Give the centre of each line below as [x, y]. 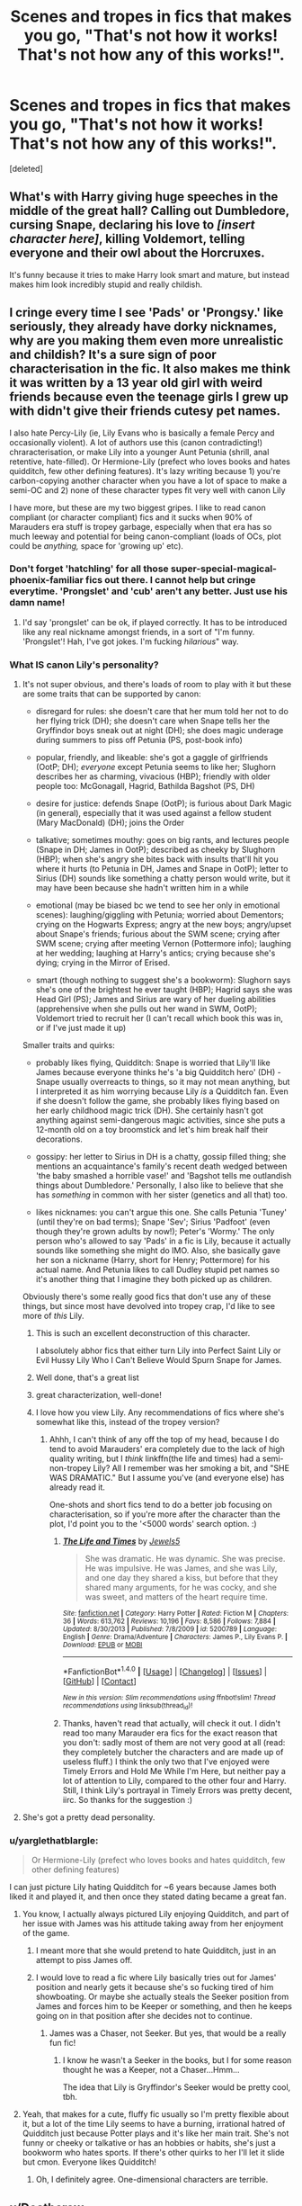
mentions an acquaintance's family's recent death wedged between [161, 1166]
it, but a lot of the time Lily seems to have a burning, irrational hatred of [154, 2124]
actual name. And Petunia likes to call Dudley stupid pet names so [158, 1269]
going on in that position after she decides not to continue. [144, 2016]
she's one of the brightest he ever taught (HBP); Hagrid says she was [164, 990]
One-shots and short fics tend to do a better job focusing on [160, 1505]
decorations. [59, 1139]
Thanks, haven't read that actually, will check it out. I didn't [171, 1724]
